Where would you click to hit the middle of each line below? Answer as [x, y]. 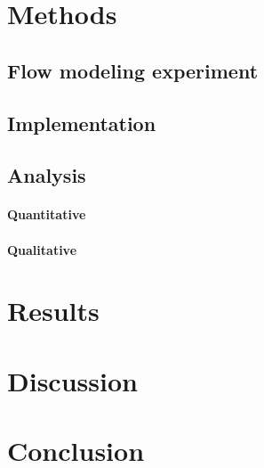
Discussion [72, 380]
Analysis [47, 175]
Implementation [82, 123]
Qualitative [42, 249]
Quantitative [47, 214]
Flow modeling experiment [133, 70]
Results [53, 311]
